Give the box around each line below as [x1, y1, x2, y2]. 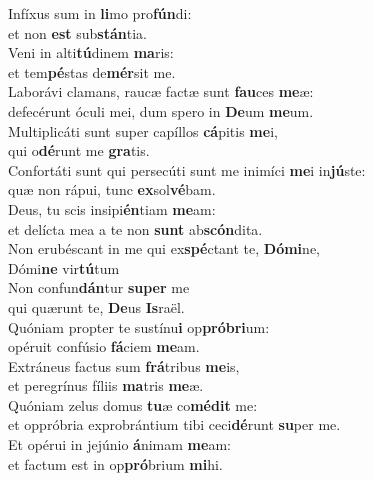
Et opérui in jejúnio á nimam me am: [8, 434, 231, 455]
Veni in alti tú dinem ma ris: [8, 42, 174, 63]
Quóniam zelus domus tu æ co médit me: [8, 394, 258, 415]
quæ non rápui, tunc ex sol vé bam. [8, 179, 216, 200]
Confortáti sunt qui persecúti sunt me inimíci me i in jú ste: [8, 159, 366, 180]
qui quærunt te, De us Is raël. [8, 296, 185, 317]
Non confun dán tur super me [8, 277, 190, 298]
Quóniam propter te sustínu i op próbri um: [8, 316, 270, 337]
